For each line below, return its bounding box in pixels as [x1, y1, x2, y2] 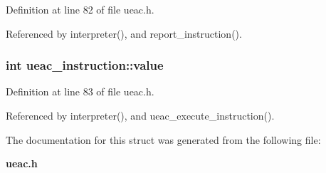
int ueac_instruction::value [6, 56, 164, 74]
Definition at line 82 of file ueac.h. [6, 2, 154, 16]
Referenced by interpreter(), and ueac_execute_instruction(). [6, 108, 275, 122]
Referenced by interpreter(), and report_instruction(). [6, 26, 242, 41]
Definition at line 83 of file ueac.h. [6, 84, 154, 99]
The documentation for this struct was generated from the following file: [6, 132, 321, 147]
